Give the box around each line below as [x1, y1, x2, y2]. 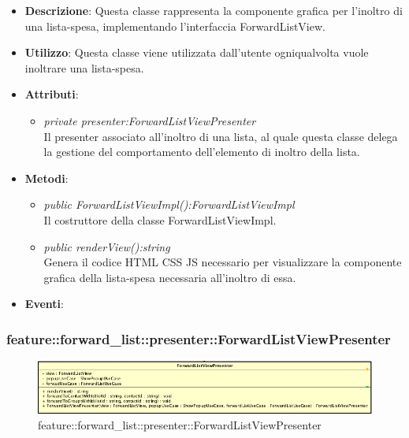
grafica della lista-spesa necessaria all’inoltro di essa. [43, 269, 296, 285]
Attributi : [24, 86, 79, 102]
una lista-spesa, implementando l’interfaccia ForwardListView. [24, 17, 325, 34]
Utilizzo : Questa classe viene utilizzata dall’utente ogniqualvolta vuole [24, 44, 369, 61]
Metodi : [24, 169, 69, 186]
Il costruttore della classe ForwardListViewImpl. [43, 211, 277, 228]
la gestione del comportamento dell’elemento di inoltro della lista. [43, 143, 360, 160]
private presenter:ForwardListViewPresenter [43, 112, 256, 128]
